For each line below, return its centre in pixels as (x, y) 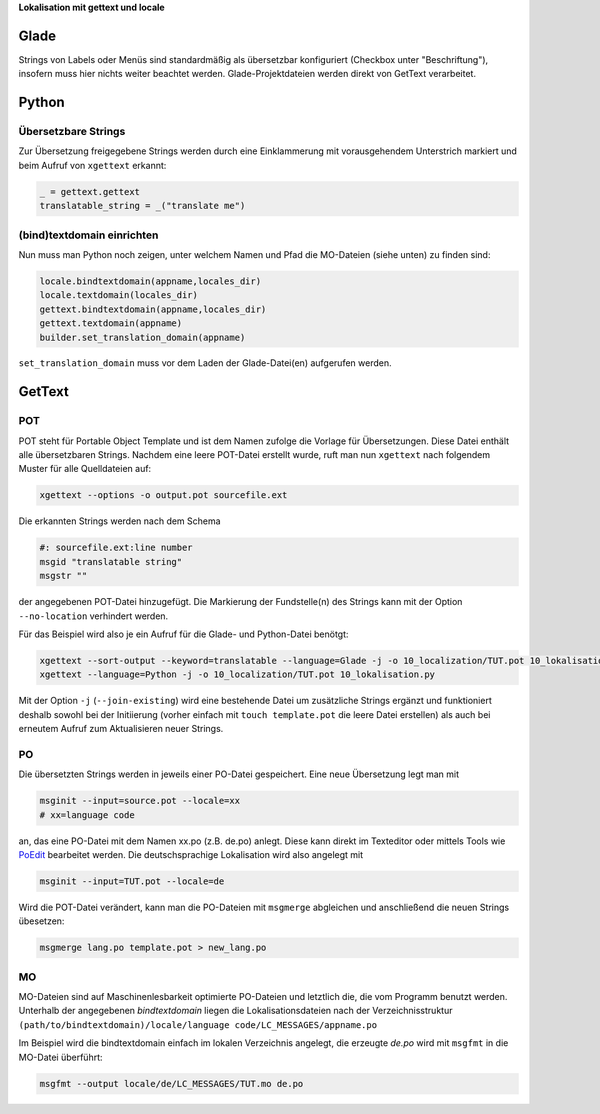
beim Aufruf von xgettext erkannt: (92, 165)
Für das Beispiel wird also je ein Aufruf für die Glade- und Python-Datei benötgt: (183, 634)
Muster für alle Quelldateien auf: (85, 469)
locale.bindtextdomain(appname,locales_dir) (150, 281)
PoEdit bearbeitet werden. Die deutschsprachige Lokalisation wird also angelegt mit (191, 854)
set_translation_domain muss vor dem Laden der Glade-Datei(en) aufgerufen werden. (205, 363)
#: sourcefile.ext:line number (116, 548)
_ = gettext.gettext (89, 191)
